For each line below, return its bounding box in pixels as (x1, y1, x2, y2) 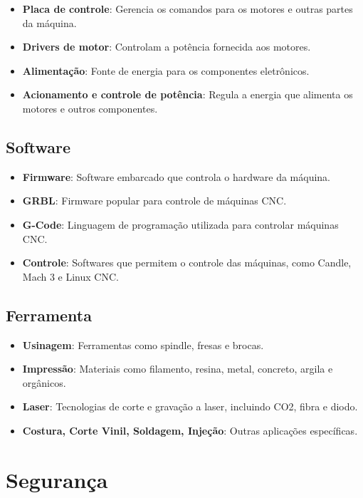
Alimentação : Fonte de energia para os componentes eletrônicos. (22, 63, 310, 78)
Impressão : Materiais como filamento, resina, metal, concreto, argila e (22, 361, 333, 376)
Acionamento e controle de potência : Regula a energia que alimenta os (22, 87, 353, 102)
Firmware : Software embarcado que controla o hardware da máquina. (22, 169, 331, 184)
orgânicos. (22, 375, 66, 390)
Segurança (6, 465, 108, 494)
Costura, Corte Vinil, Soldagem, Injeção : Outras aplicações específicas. (22, 422, 358, 437)
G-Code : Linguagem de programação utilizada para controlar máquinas (22, 217, 339, 232)
